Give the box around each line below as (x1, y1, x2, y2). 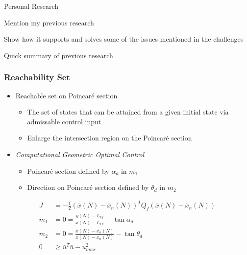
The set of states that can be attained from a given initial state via (27, 107, 229, 117)
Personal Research (4, 1, 59, 11)
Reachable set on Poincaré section (15, 90, 118, 100)
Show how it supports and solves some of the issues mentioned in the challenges (4, 34, 244, 44)
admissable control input (27, 116, 101, 126)
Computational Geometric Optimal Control (15, 149, 145, 159)
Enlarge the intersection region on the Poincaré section (27, 133, 192, 143)
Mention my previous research (4, 17, 94, 27)
